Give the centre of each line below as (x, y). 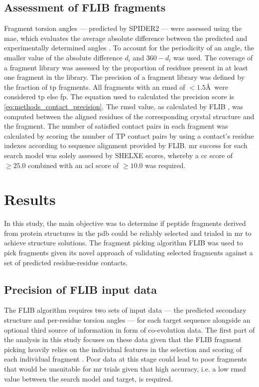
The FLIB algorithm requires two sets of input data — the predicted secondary (125, 310)
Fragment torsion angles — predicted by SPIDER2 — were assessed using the (123, 28)
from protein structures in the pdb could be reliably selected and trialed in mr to (128, 233)
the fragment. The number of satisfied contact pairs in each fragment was (116, 126)
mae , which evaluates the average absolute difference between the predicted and (126, 38)
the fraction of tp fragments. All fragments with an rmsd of (95, 87)
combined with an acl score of (73, 165)
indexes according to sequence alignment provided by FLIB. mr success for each (126, 145)
